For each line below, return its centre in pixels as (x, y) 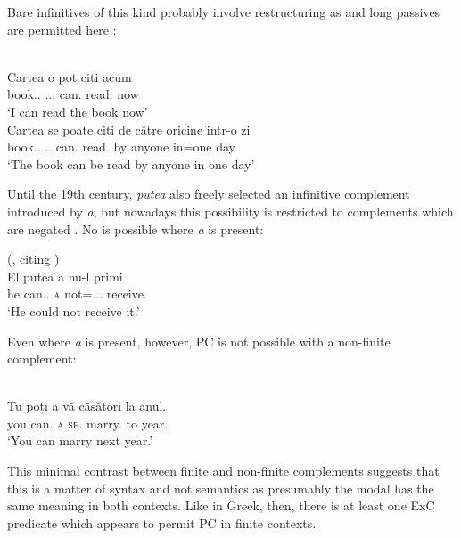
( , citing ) (33, 259)
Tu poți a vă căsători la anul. (87, 406)
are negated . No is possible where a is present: (136, 228)
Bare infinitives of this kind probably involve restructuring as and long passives (224, 12)
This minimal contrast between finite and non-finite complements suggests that (223, 471)
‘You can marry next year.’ (80, 440)
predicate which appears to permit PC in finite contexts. (162, 522)
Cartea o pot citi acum (70, 76)
